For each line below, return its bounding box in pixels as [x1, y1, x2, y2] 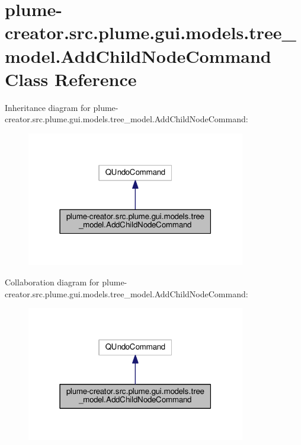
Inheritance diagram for [5, 101, 91, 113]
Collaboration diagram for [5, 276, 100, 288]
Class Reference [5, 66, 137, 91]
